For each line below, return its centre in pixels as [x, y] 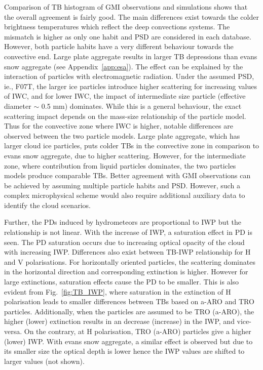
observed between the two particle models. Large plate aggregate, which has [122, 135]
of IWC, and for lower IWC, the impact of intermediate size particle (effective [125, 96]
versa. [13, 331]
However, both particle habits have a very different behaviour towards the [119, 46]
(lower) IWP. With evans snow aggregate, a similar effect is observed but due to [128, 341]
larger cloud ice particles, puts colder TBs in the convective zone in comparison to [132, 146]
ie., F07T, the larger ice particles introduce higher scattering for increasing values [130, 86]
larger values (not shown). [44, 361]
